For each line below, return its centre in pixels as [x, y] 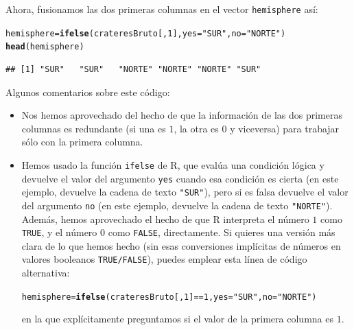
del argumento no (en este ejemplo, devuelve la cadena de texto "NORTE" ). [177, 205]
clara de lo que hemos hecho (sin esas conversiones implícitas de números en [181, 245]
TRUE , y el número [59, 232]
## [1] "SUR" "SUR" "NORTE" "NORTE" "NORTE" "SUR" [133, 69]
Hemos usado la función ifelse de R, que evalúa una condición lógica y [173, 164]
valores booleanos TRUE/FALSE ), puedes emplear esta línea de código [164, 259]
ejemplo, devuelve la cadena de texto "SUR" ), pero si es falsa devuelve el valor [185, 192]
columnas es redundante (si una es [94, 128]
